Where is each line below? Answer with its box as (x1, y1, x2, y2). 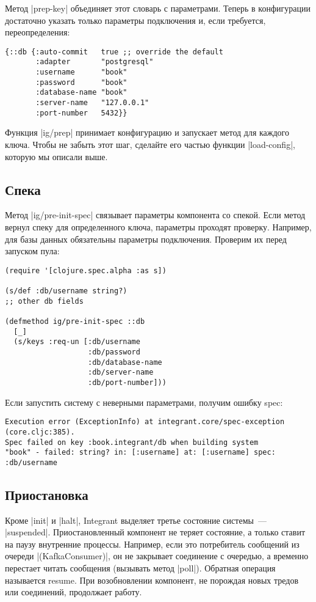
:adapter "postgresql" (35, 57, 154, 67)
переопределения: (5, 26, 70, 39)
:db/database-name (88, 358, 162, 367)
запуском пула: (5, 244, 60, 257)
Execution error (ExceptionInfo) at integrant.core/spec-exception (5, 417, 285, 427)
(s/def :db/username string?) (5, 287, 127, 296)
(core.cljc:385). (5, 427, 75, 436)
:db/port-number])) (88, 378, 167, 387)
